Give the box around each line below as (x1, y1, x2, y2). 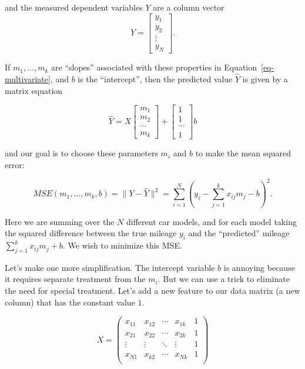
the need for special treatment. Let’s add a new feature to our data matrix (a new (5, 284, 300, 297)
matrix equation (5, 84, 63, 96)
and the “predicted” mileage (188, 227, 290, 239)
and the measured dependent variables (5, 1, 143, 13)
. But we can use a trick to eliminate (157, 273, 290, 285)
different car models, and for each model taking (126, 215, 297, 227)
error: (5, 158, 25, 170)
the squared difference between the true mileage (5, 227, 177, 239)
